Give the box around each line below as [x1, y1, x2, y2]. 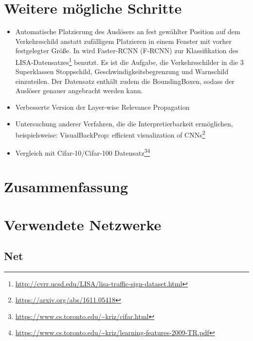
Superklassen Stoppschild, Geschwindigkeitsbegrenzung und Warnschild [15, 66, 229, 77]
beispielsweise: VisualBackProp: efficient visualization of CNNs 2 [15, 128, 205, 140]
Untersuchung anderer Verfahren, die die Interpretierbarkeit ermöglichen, [15, 118, 233, 128]
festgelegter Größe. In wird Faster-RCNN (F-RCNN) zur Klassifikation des [15, 45, 238, 56]
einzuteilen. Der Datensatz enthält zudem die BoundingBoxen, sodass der [15, 76, 235, 86]
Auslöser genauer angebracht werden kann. [15, 85, 143, 96]
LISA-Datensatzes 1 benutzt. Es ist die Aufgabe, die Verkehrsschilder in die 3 [15, 55, 244, 67]
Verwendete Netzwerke [4, 215, 162, 235]
